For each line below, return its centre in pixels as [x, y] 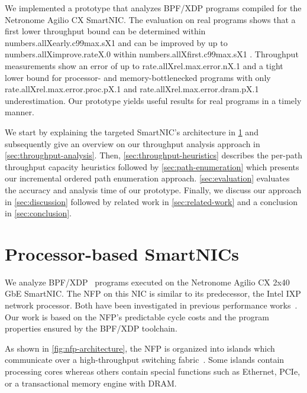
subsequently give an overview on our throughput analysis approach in [133, 143]
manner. [20, 112]
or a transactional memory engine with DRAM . [91, 383]
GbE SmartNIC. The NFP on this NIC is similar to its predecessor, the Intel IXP [153, 293]
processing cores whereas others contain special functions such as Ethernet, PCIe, [153, 371]
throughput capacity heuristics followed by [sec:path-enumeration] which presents [152, 166]
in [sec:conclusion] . [38, 213]
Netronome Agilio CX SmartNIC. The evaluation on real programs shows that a [150, 19]
